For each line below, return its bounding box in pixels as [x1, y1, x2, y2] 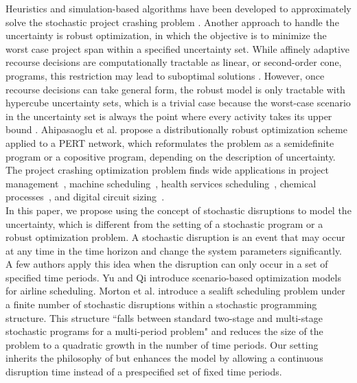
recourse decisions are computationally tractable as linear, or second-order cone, [5, 55, 342, 69]
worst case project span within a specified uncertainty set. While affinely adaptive [5, 41, 349, 56]
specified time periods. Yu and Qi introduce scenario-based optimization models [5, 270, 341, 284]
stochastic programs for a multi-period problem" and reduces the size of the [5, 324, 323, 338]
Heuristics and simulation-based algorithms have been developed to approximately [5, 1, 352, 15]
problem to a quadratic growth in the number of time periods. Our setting [5, 337, 319, 351]
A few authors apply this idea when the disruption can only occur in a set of [5, 257, 328, 271]
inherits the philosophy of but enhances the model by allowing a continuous [5, 351, 323, 365]
